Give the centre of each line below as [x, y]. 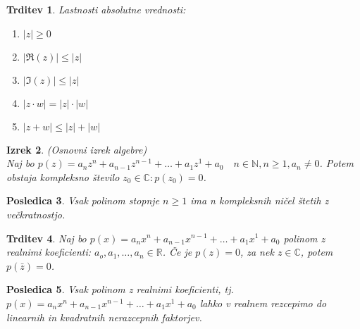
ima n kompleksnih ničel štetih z [260, 200]
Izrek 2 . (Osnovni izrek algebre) [77, 149]
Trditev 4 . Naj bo [46, 238]
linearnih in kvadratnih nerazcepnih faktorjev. [104, 317]
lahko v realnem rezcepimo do [263, 303]
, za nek [257, 252]
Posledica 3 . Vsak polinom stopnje [83, 200]
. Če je [177, 252]
